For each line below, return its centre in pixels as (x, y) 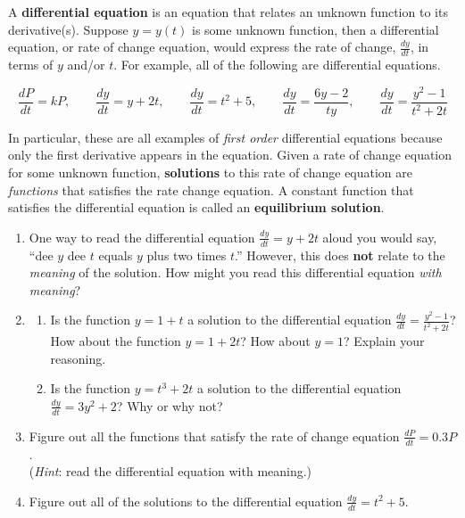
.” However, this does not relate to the (340, 255)
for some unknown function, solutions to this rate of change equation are (211, 172)
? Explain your (384, 341)
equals (116, 255)
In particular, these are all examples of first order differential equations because (225, 137)
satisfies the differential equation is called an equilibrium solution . (196, 207)
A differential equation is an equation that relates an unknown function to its (228, 12)
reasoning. (78, 358)
